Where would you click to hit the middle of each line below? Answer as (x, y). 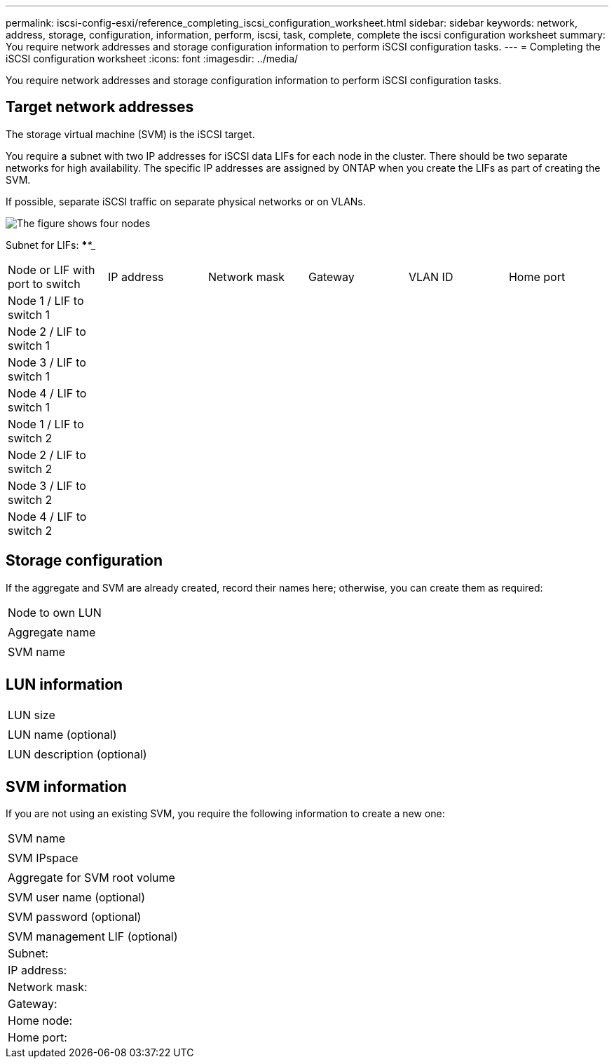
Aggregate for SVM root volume (91, 878)
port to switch (44, 284)
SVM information (66, 786)
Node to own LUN (55, 612)
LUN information (64, 685)
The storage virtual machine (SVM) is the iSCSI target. (130, 134)
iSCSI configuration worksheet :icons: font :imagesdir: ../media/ (152, 59)
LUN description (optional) (77, 754)
